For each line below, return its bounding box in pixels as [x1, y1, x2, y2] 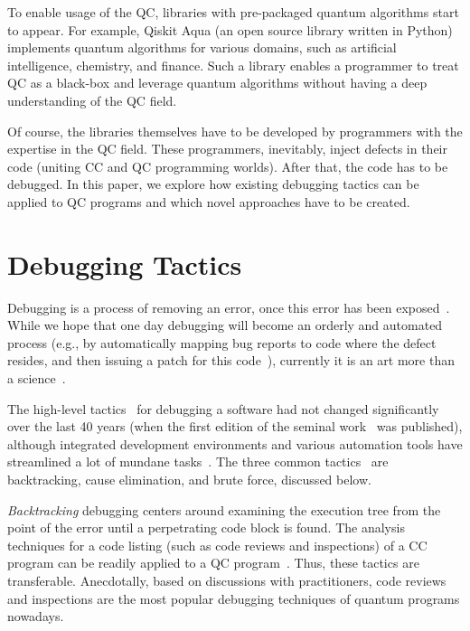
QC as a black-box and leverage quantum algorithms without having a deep [7, 73, 428, 92]
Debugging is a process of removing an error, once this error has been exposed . [7, 297, 450, 316]
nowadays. [7, 607, 64, 626]
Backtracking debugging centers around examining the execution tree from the [7, 500, 441, 519]
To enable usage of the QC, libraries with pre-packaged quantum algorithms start [7, 3, 459, 21]
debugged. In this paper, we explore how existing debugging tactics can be [7, 174, 419, 193]
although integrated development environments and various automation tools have [7, 434, 463, 453]
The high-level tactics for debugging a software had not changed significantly [7, 399, 439, 418]
